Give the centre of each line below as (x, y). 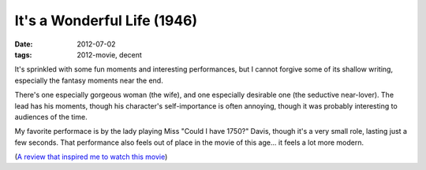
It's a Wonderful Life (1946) (106, 20)
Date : (24, 44)
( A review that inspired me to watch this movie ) (91, 157)
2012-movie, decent (109, 54)
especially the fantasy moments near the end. (89, 80)
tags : (23, 54)
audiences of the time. (51, 116)
